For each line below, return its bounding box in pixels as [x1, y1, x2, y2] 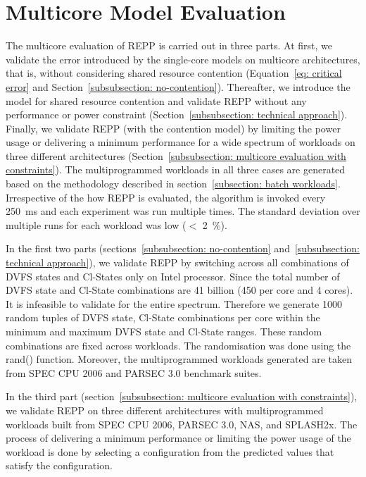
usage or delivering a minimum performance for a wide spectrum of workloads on [6, 135, 355, 149]
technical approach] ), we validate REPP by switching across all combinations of [6, 255, 349, 270]
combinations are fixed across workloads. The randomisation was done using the [6, 337, 351, 352]
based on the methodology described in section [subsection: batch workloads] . [6, 176, 341, 191]
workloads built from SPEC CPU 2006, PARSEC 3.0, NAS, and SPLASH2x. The [6, 416, 358, 431]
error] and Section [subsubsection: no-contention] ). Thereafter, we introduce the [6, 79, 351, 94]
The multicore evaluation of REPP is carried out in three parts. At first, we [6, 38, 333, 53]
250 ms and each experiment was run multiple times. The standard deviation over [6, 204, 360, 218]
